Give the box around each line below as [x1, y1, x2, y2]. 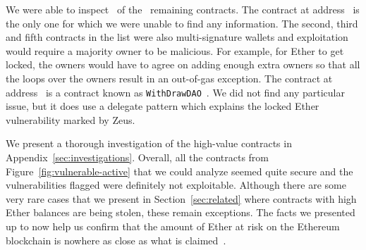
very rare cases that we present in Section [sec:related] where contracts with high [6, 191, 357, 206]
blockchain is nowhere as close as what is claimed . [6, 232, 226, 247]
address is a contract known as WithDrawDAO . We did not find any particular [6, 85, 345, 99]
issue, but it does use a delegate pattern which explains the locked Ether [6, 99, 319, 113]
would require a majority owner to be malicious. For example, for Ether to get [6, 43, 344, 58]
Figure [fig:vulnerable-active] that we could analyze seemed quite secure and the [6, 163, 353, 178]
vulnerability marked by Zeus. [6, 112, 135, 127]
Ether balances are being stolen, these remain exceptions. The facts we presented [6, 205, 355, 220]
